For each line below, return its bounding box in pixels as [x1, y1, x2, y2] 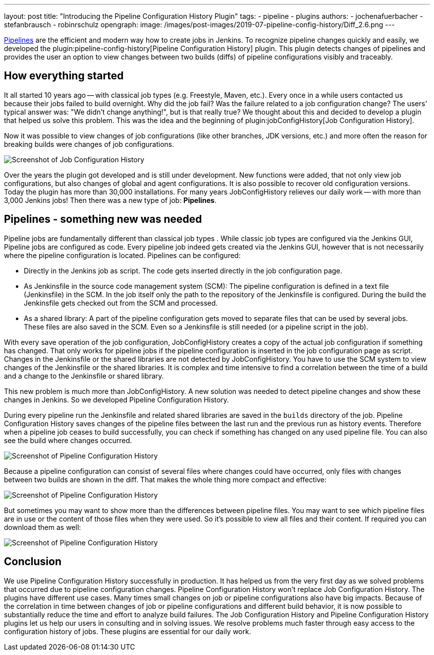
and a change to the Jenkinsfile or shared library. [4, 371, 164, 380]
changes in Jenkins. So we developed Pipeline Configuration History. [4, 395, 229, 404]
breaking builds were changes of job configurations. [4, 139, 174, 148]
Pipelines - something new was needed [4, 213, 202, 226]
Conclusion [4, 555, 62, 568]
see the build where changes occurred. [4, 436, 132, 445]
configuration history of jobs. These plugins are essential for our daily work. [4, 627, 251, 636]
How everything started [4, 69, 124, 82]
